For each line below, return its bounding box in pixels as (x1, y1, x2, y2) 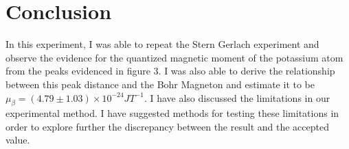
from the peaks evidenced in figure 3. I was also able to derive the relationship (5, 64, 335, 78)
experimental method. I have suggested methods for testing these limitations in (5, 106, 339, 120)
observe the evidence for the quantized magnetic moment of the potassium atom (5, 50, 344, 64)
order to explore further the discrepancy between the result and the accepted (5, 119, 329, 133)
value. (5, 133, 30, 147)
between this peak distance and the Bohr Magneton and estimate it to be (5, 77, 315, 91)
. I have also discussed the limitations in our (144, 90, 330, 105)
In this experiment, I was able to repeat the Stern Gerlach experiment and (5, 37, 319, 51)
